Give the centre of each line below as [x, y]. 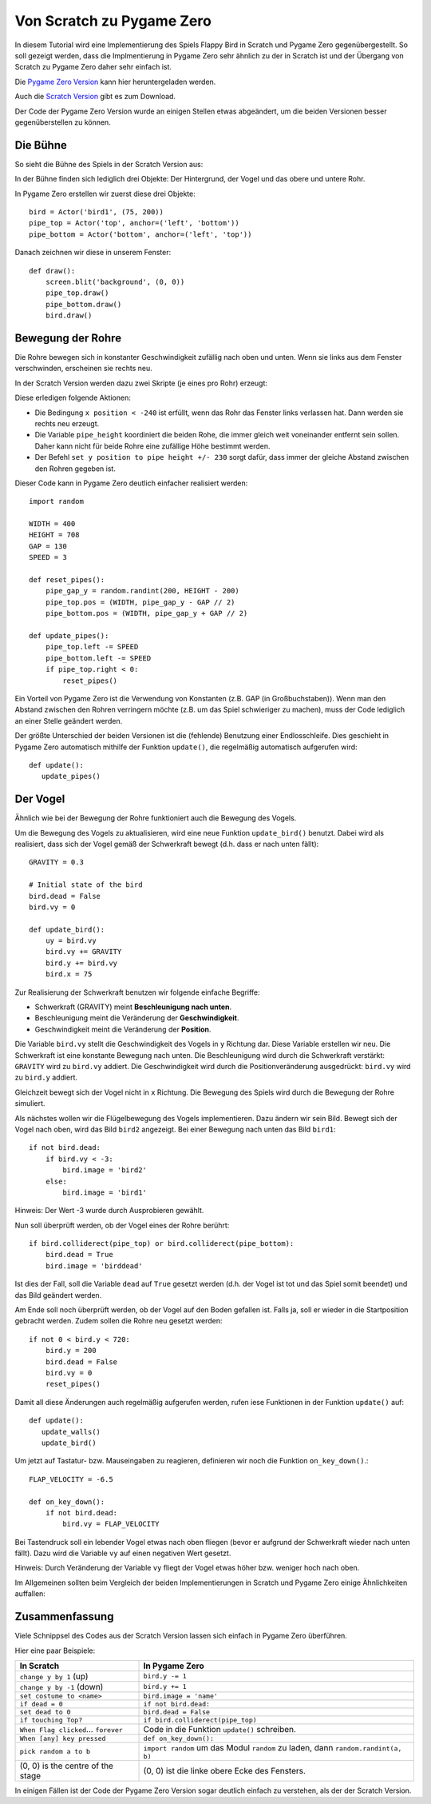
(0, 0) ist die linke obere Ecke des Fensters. [225, 1770]
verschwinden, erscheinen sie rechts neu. [83, 369]
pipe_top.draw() [77, 293]
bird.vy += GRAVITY [83, 952]
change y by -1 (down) [61, 1686]
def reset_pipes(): [67, 580]
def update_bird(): [67, 929]
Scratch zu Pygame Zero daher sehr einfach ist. [93, 67]
